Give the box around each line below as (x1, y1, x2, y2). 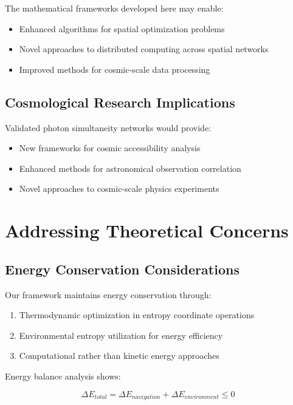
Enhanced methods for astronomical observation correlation (19, 162, 241, 174)
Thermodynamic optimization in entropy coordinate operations (19, 308, 255, 321)
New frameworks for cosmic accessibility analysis (19, 141, 201, 154)
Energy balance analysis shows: (5, 369, 121, 382)
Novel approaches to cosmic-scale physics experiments (19, 182, 219, 195)
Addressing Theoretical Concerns (5, 218, 289, 243)
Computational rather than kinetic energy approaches (19, 349, 219, 362)
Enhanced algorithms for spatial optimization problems (19, 22, 225, 35)
